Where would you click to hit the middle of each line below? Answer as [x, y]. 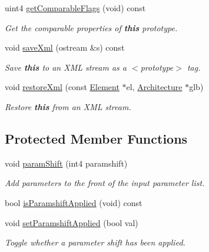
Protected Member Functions [96, 138]
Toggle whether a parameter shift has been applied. [95, 242]
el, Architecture [154, 87]
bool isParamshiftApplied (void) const [74, 202]
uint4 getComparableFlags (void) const [75, 8]
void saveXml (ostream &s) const [65, 47]
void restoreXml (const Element [62, 87]
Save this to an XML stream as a [66, 67]
